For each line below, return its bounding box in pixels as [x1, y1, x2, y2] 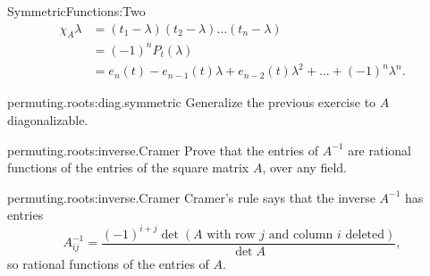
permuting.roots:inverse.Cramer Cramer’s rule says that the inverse [7, 188, 375, 206]
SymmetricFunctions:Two [7, 2, 146, 20]
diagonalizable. [7, 111, 89, 130]
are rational [348, 140, 411, 159]
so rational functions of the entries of [7, 254, 209, 272]
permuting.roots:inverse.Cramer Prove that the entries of [7, 140, 318, 159]
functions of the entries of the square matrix [7, 158, 249, 177]
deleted [345, 228, 385, 241]
